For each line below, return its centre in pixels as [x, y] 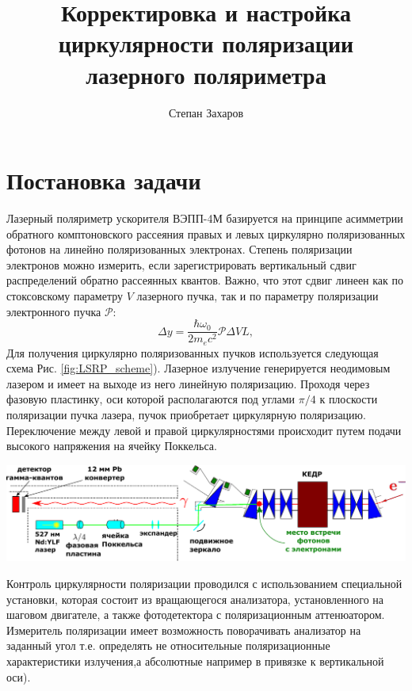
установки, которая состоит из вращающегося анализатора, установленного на [195, 599]
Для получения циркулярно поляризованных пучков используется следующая [193, 352]
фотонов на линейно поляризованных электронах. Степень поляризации [179, 249]
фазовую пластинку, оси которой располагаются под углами [151, 399]
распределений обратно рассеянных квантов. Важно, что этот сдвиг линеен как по [205, 280]
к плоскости [349, 399]
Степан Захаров [206, 112]
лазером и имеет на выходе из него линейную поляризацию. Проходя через [188, 383]
